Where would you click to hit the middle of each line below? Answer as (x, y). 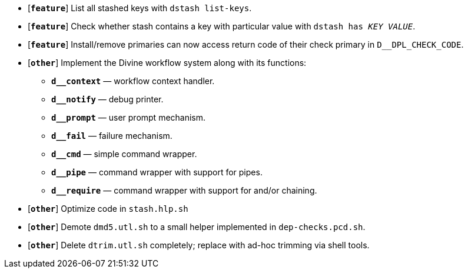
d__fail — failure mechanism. (112, 136)
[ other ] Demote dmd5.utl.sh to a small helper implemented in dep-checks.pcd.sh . (197, 227)
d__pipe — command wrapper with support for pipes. (157, 172)
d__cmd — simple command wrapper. (124, 154)
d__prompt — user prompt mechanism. (129, 117)
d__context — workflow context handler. (133, 81)
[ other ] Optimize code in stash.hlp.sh (108, 209)
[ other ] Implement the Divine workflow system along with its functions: (167, 63)
